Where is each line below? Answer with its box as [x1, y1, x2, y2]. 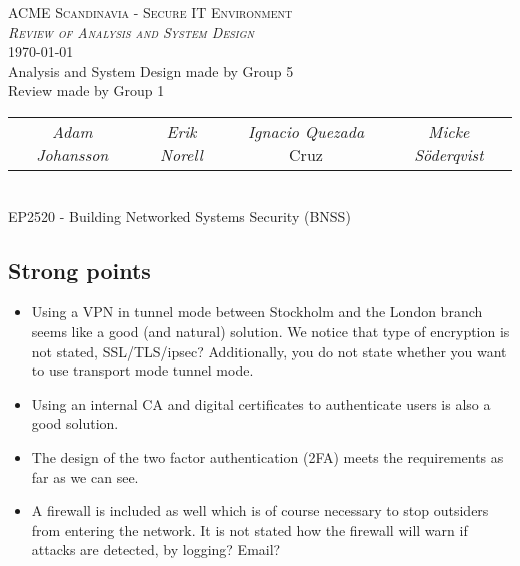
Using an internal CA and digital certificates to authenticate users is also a [31, 393, 491, 414]
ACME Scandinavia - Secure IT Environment [8, 2, 293, 22]
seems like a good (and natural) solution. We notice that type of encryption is [31, 320, 510, 341]
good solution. [31, 413, 119, 434]
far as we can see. [31, 466, 139, 487]
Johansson [36, 142, 109, 166]
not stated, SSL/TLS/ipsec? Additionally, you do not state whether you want [31, 340, 507, 361]
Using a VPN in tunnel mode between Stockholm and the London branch [31, 301, 483, 322]
